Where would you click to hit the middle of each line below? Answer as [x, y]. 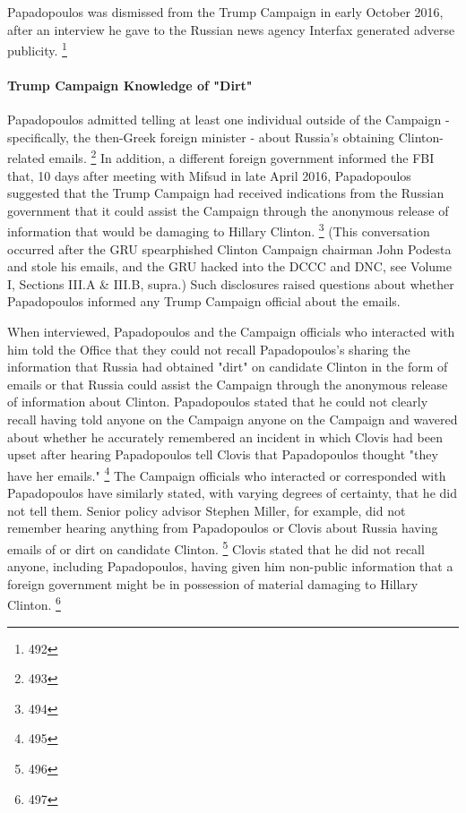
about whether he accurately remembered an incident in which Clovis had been [225, 436]
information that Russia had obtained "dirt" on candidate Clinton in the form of [228, 367]
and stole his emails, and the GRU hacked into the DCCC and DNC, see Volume [229, 266]
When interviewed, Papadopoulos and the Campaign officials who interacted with [231, 332]
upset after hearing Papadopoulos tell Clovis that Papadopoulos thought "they [223, 454]
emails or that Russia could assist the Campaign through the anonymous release [228, 384]
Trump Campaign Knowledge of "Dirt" [130, 86]
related [26, 158]
